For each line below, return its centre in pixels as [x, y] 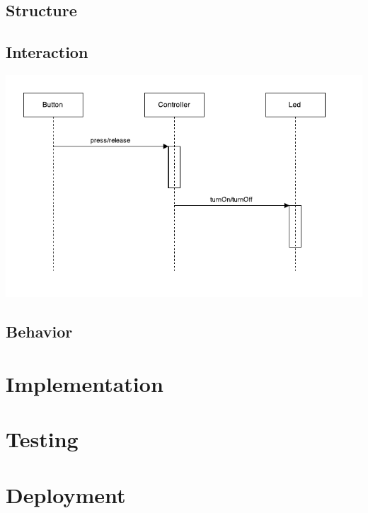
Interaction [47, 52]
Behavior [39, 332]
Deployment [66, 494]
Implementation [85, 383]
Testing [42, 439]
